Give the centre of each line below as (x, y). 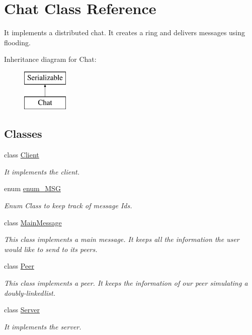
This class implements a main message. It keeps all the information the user (122, 239)
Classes (23, 134)
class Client (22, 155)
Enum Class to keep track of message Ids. (68, 205)
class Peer (19, 266)
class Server (22, 310)
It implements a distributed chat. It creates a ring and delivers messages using (125, 32)
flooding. (17, 42)
